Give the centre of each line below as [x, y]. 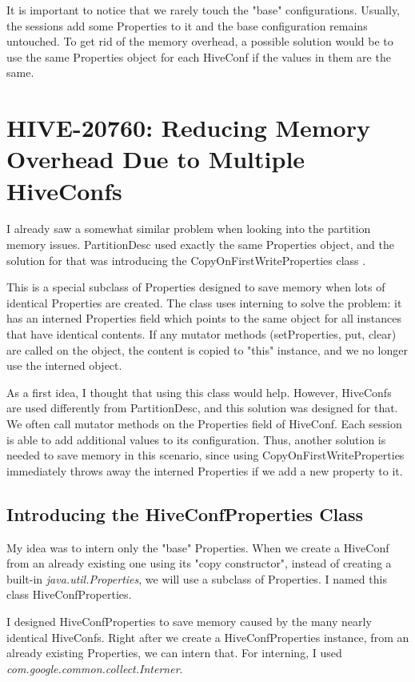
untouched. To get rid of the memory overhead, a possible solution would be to [200, 41]
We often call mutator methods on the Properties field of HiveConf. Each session [204, 423]
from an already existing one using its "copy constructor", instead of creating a [199, 563]
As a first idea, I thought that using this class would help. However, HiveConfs [199, 392]
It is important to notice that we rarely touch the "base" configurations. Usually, [204, 10]
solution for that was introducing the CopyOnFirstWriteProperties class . [186, 260]
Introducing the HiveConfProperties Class [185, 514]
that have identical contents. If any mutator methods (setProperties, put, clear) [202, 334]
